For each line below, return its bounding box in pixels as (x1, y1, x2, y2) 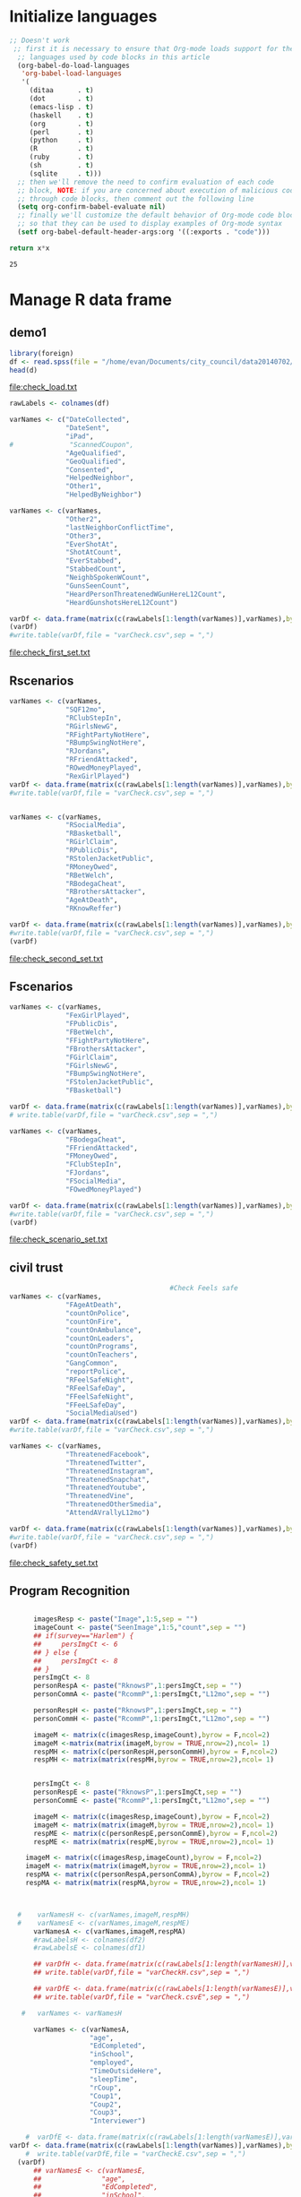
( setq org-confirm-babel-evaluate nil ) (17, 202, 167, 211)
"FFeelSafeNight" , (65, 1391, 134, 1401)
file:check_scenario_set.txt (9, 1234, 108, 1245)
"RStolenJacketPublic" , (65, 854, 154, 863)
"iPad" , (65, 432, 94, 441)
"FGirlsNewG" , (65, 1061, 118, 1070)
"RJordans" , (65, 746, 110, 756)
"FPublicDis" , (65, 1020, 118, 1029)
